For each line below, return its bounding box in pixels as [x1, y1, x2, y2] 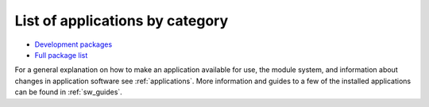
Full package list [34, 50, 88, 59]
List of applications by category [14, 12, 229, 29]
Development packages [34, 40, 113, 49]
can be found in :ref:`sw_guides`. [14, 87, 122, 97]
